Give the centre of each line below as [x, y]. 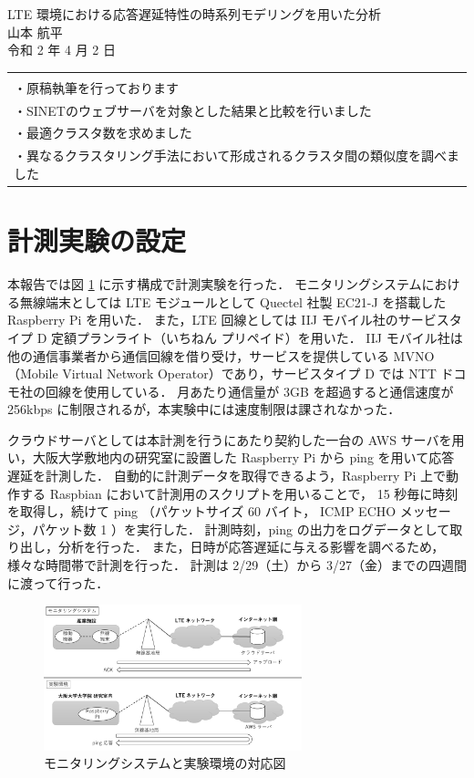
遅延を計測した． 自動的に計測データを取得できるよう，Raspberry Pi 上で [227, 476]
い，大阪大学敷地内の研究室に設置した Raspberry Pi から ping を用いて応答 [231, 457]
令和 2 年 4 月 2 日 [62, 50]
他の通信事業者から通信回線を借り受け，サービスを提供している [198, 355]
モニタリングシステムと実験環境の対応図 [165, 763]
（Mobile [33, 373]
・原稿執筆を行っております [96, 87]
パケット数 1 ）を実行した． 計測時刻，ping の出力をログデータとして [241, 529]
